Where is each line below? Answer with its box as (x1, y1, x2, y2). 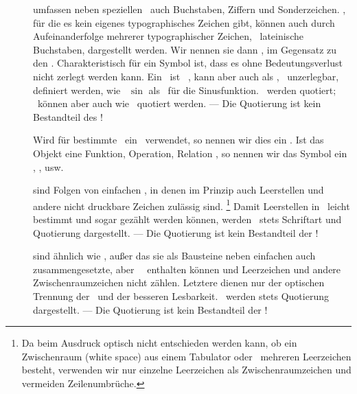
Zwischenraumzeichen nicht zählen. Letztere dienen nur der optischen (33, 275, 325, 290)
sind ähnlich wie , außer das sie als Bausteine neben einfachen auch (33, 248, 316, 263)
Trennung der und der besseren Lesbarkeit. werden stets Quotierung (33, 288, 329, 303)
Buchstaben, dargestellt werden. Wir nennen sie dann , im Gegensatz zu (33, 42, 337, 56)
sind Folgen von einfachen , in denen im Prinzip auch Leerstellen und (33, 183, 324, 197)
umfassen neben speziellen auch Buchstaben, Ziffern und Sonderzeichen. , (33, 2, 346, 16)
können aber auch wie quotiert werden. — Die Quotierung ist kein (37, 96, 321, 111)
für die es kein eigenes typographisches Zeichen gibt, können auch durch (33, 15, 335, 30)
